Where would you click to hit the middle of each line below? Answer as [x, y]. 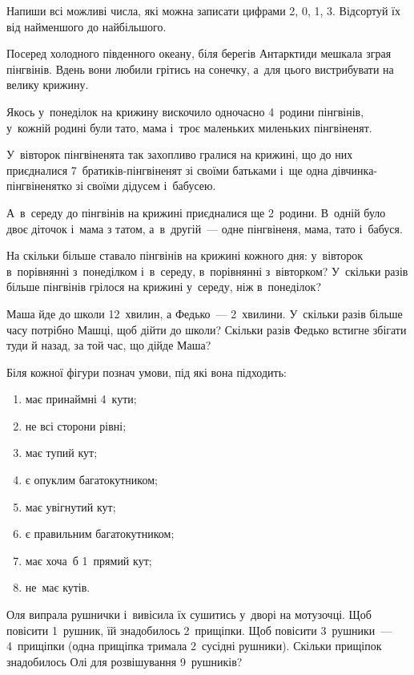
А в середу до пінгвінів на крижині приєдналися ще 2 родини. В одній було [196, 212]
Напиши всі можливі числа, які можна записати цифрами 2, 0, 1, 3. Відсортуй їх [203, 10]
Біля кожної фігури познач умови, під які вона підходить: [147, 372]
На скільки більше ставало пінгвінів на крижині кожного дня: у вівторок [185, 255]
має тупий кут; [61, 453]
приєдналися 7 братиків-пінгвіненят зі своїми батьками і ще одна [167, 170]
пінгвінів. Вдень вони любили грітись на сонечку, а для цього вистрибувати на [200, 69]
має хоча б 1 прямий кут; [88, 560]
